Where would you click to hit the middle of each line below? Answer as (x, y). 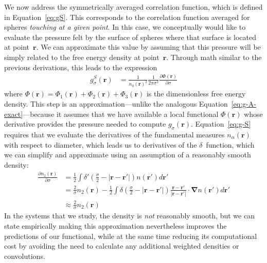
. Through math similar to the (214, 57)
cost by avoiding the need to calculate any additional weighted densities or (122, 246)
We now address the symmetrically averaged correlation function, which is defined (133, 7)
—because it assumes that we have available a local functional (121, 114)
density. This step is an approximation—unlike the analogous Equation (116, 104)
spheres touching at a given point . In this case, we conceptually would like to (125, 27)
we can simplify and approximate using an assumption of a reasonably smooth (128, 155)
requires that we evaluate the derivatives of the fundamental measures (114, 135)
